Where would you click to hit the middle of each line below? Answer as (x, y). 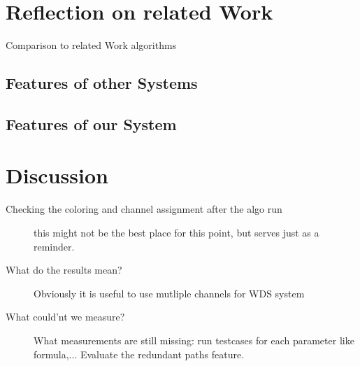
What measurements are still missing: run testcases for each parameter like (194, 340)
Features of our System (91, 124)
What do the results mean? (64, 270)
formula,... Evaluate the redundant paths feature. (139, 354)
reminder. (54, 246)
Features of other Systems (102, 83)
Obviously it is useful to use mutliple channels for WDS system (169, 293)
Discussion (57, 175)
